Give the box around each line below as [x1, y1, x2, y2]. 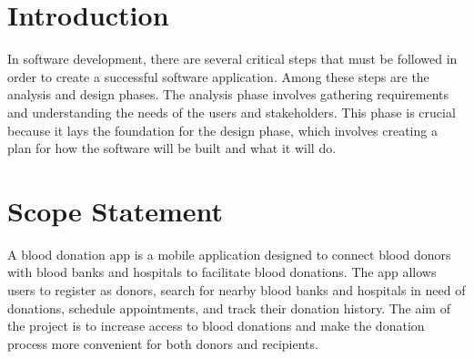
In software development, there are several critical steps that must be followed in [7, 49, 458, 68]
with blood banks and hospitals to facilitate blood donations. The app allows [7, 262, 437, 282]
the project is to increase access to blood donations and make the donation [7, 316, 425, 335]
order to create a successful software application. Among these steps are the [7, 67, 429, 86]
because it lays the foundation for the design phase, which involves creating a [7, 120, 438, 139]
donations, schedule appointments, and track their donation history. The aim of [7, 298, 450, 317]
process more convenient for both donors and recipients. [7, 333, 318, 353]
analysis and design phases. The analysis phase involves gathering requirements [7, 85, 449, 104]
